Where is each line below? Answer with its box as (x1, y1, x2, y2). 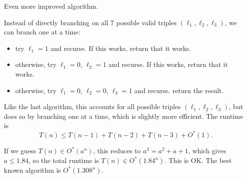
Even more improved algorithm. (4, 1, 98, 11)
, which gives (188, 146, 226, 156)
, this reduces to (93, 146, 141, 156)
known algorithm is (4, 165, 61, 175)
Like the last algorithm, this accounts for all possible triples (4, 101, 181, 112)
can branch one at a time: (4, 27, 80, 37)
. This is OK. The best (164, 155, 232, 165)
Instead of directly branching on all (4, 17, 108, 27)
